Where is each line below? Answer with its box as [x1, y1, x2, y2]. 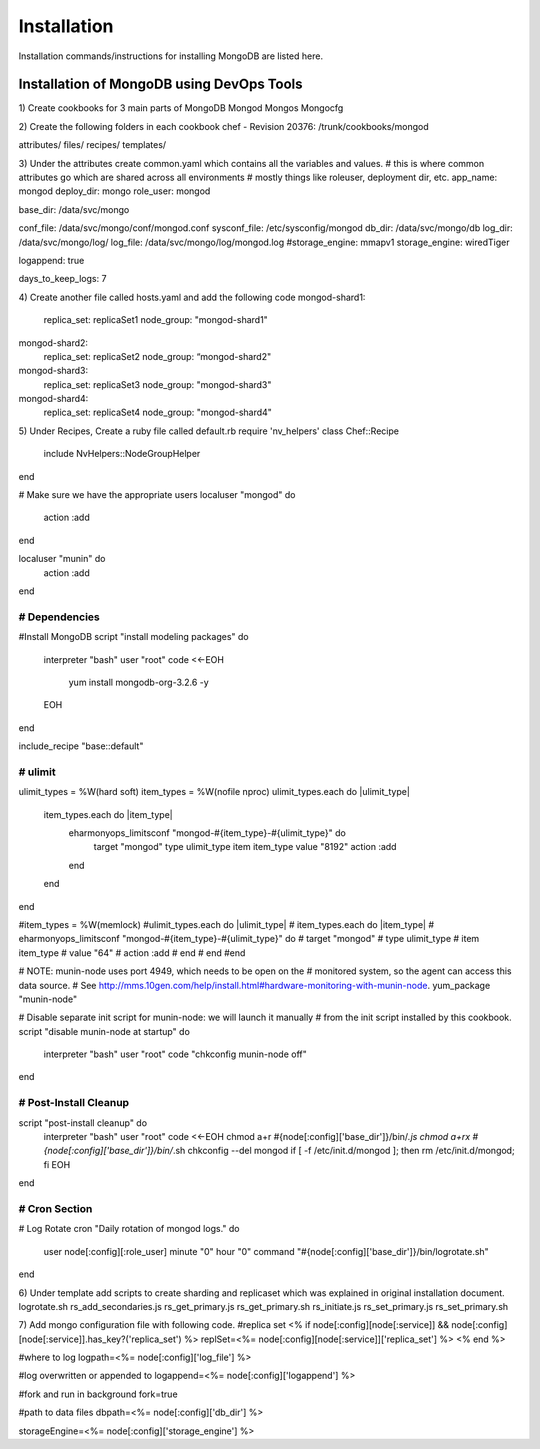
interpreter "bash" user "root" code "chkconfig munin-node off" [43, 1048, 307, 1060]
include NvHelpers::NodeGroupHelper [43, 448, 201, 460]
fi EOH [43, 1158, 71, 1170]
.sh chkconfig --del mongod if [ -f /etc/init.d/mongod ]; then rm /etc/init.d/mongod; [172, 1145, 515, 1157]
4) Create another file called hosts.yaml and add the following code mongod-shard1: [18, 291, 366, 303]
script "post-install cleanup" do [18, 1116, 148, 1129]
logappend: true [18, 254, 85, 266]
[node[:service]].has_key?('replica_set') [18, 1333, 182, 1345]
